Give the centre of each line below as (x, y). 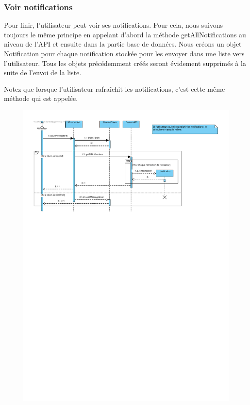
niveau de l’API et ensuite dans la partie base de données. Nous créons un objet (123, 44)
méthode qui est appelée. (41, 98)
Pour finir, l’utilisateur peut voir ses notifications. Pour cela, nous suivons (114, 25)
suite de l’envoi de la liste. (43, 73)
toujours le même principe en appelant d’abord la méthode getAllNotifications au (125, 34)
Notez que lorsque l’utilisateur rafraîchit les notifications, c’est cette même (115, 89)
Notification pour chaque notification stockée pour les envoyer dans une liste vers (124, 53)
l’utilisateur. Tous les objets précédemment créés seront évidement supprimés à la (125, 63)
